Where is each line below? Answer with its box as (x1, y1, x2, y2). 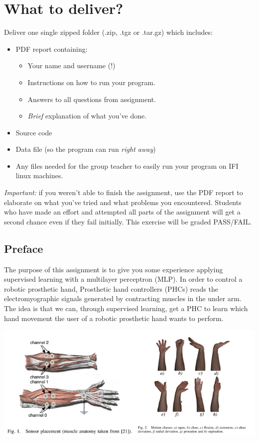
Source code (15, 127, 52, 137)
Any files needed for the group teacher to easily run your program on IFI (15, 160, 239, 171)
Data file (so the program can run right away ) (15, 144, 156, 154)
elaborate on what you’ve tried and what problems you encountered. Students (4, 197, 242, 207)
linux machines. (15, 170, 63, 181)
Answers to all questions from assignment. (27, 94, 156, 104)
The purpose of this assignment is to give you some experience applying (4, 264, 223, 274)
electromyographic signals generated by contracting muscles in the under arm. (4, 293, 242, 304)
